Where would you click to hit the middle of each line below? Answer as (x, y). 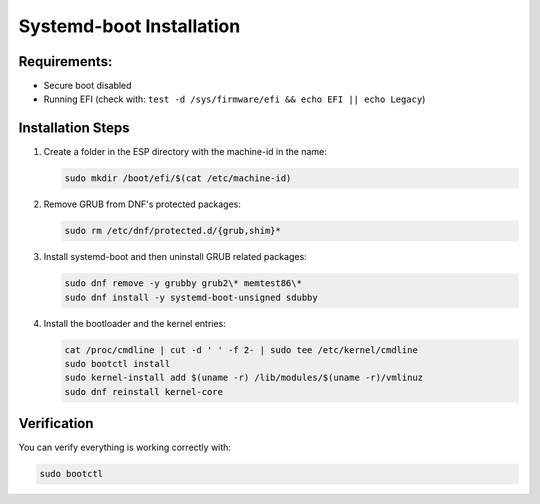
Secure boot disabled (87, 86)
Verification (56, 423)
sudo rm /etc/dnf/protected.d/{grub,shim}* (173, 231)
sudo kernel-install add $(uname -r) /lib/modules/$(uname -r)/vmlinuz (244, 378)
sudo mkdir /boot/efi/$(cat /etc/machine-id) (178, 178)
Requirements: (65, 61)
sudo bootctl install (117, 364)
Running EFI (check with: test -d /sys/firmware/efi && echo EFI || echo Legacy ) (234, 99)
